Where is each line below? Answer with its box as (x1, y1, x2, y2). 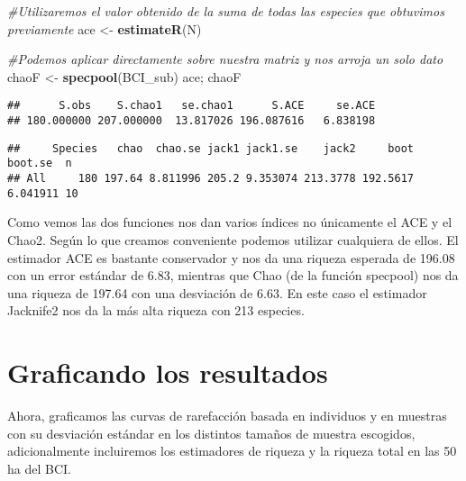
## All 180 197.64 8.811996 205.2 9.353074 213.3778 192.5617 (7, 172, 415, 185)
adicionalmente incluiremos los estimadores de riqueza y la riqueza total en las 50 (7, 441, 457, 460)
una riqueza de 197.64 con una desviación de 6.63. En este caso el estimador (7, 283, 427, 302)
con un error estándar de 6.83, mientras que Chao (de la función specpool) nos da (7, 266, 459, 285)
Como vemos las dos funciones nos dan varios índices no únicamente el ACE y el (7, 213, 452, 231)
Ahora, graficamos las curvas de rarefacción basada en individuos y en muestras (7, 406, 447, 424)
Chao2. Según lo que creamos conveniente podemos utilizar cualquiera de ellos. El (7, 230, 459, 249)
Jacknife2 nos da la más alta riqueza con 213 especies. (7, 301, 305, 320)
